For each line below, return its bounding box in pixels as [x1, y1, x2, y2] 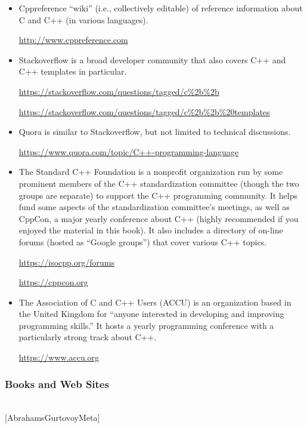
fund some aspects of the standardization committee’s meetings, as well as [18, 201, 290, 213]
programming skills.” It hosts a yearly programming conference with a [18, 319, 274, 331]
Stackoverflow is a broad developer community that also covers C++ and [18, 53, 286, 66]
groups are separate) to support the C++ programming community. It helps [18, 189, 298, 201]
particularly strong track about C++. [18, 331, 157, 343]
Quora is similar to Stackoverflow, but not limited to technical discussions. [18, 125, 291, 138]
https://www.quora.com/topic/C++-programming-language [18, 145, 238, 158]
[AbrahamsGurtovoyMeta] [5, 411, 100, 424]
